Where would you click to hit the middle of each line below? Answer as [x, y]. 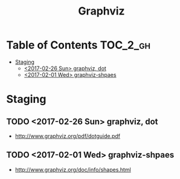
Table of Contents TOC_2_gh [79, 45]
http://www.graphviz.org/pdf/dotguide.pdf [68, 136]
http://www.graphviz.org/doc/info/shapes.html [73, 169]
